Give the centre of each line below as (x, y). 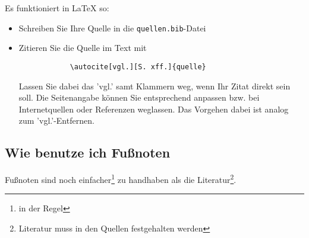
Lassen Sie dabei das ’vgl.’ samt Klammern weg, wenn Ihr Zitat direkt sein (154, 86)
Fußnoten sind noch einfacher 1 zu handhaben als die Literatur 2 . (121, 178)
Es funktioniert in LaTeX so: (57, 8)
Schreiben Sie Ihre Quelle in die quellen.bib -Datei (112, 28)
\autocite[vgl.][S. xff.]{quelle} (138, 67)
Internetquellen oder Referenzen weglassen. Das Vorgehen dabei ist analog (154, 109)
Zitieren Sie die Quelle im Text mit (83, 48)
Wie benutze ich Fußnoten (88, 152)
